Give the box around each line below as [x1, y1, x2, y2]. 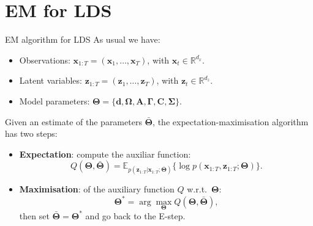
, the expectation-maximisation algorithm [153, 115, 309, 128]
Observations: [19, 53, 70, 66]
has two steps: [5, 127, 58, 140]
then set [19, 209, 50, 222]
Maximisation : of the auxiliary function [19, 183, 175, 195]
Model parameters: [19, 94, 90, 107]
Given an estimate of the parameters [5, 115, 142, 128]
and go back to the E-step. [85, 209, 186, 222]
